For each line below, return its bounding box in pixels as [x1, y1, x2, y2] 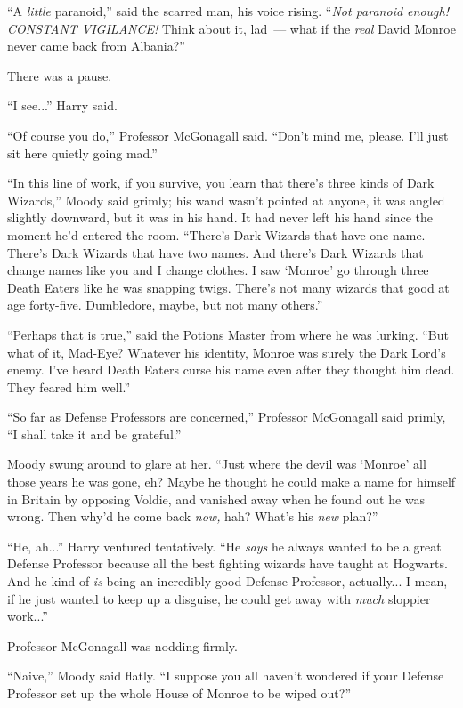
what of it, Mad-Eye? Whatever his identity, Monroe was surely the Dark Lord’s [7, 342, 446, 361]
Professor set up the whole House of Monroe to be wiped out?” [7, 684, 351, 702]
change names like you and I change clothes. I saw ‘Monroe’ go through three [7, 261, 429, 279]
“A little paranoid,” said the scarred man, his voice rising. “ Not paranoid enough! [7, 2, 449, 20]
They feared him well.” [7, 377, 131, 396]
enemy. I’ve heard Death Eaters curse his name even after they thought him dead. [7, 360, 455, 379]
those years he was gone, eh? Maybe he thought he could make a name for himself [7, 472, 456, 491]
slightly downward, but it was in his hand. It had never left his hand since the [7, 208, 434, 227]
